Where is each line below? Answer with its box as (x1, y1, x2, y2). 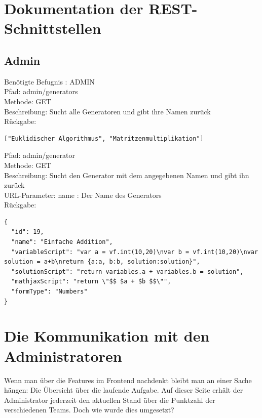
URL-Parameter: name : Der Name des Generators (4, 189, 162, 200)
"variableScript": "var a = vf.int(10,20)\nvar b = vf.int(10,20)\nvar (11, 248, 258, 256)
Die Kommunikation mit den (4, 325, 210, 346)
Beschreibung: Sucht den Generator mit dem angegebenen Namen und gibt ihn (4, 170, 249, 180)
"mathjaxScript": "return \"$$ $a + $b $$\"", (11, 278, 171, 285)
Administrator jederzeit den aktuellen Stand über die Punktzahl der (4, 394, 215, 405)
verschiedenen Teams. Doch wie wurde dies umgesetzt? (4, 404, 174, 415)
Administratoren (4, 345, 122, 366)
